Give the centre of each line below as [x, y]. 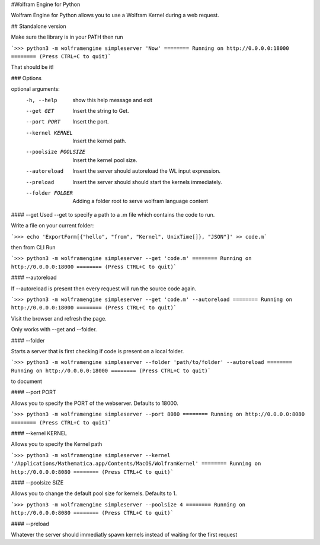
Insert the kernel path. [100, 141]
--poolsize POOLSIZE [56, 152]
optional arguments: [36, 89]
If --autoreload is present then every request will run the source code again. [104, 289]
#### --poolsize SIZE [37, 482]
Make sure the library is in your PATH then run [67, 37]
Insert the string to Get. [101, 110]
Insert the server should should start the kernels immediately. [147, 182]
